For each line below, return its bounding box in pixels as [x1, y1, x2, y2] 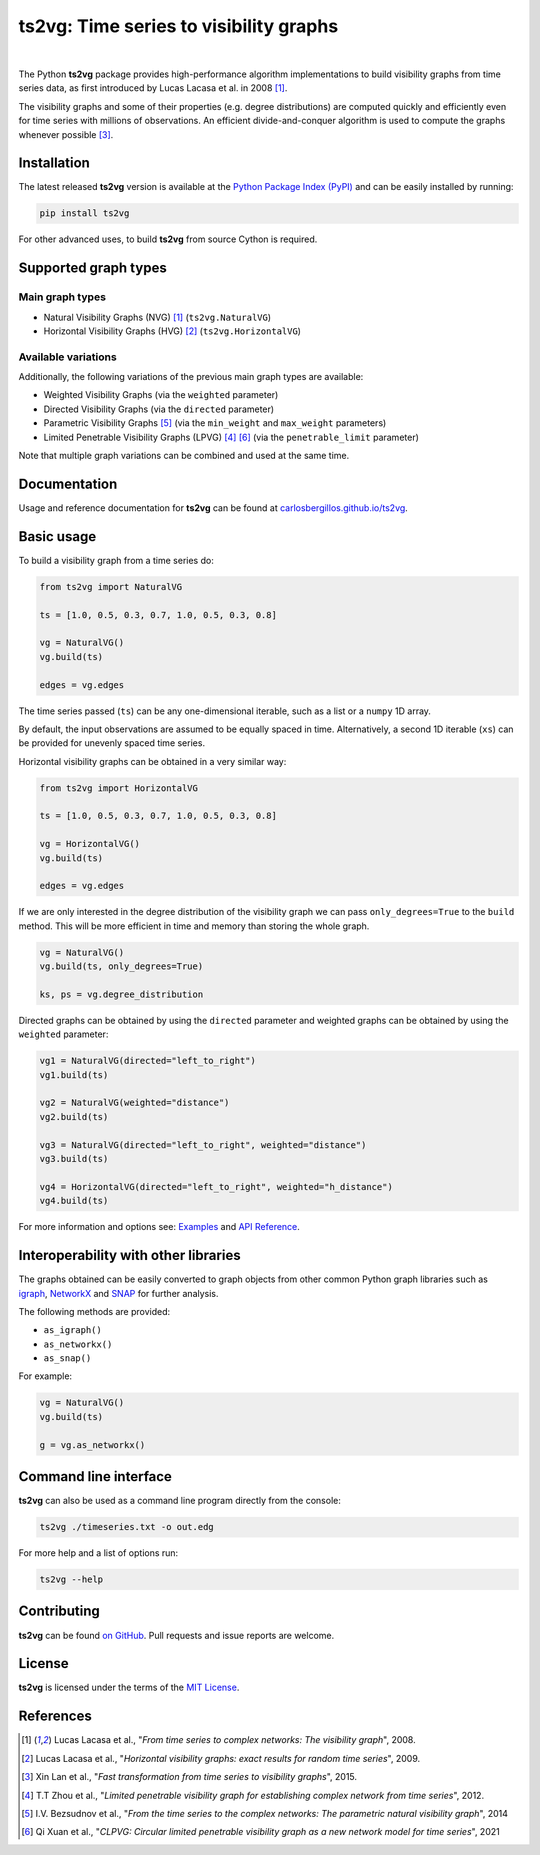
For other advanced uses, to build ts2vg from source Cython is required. [18, 233, 318, 245]
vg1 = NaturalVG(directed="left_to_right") [39, 1055, 257, 1067]
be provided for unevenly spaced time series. [18, 737, 205, 749]
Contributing [18, 1603, 100, 1620]
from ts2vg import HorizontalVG [39, 782, 199, 794]
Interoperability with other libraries [18, 1247, 241, 1264]
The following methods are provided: [18, 1305, 171, 1317]
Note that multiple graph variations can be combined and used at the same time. [18, 450, 350, 462]
